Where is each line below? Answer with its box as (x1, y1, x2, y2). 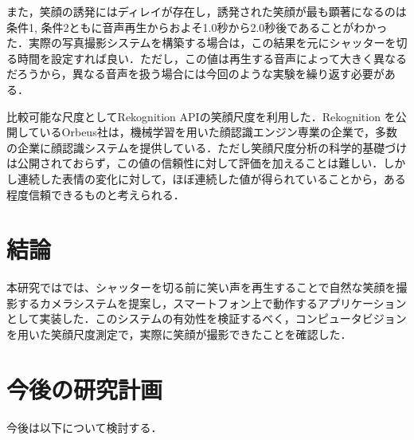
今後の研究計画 (6, 372, 163, 405)
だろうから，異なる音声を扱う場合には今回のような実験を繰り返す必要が (6, 65, 385, 82)
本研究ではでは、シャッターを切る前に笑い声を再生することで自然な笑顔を (6, 279, 396, 296)
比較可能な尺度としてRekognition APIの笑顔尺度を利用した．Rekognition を (6, 108, 396, 124)
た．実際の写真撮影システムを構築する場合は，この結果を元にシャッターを (6, 34, 396, 51)
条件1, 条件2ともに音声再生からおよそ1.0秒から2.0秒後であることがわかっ (6, 18, 388, 35)
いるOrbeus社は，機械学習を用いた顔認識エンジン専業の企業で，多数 (39, 124, 398, 140)
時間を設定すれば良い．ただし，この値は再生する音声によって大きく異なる (17, 49, 407, 66)
